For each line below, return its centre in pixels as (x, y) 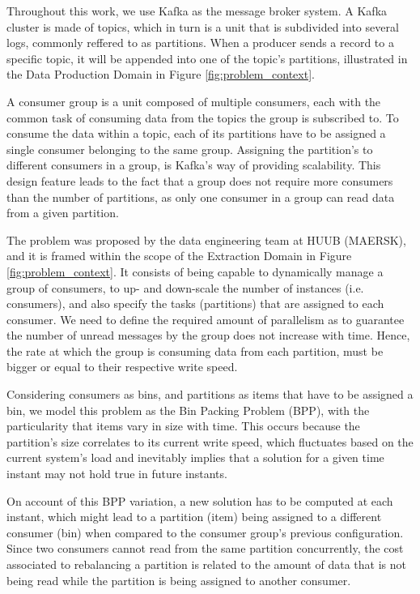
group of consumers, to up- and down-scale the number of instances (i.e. (185, 287)
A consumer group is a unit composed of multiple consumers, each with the (194, 101)
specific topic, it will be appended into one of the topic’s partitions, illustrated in (207, 58)
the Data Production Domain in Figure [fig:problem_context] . (161, 74)
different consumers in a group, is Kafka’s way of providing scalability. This (194, 165)
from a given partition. (63, 213)
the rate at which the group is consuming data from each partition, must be (195, 350)
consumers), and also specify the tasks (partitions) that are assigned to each (195, 303)
